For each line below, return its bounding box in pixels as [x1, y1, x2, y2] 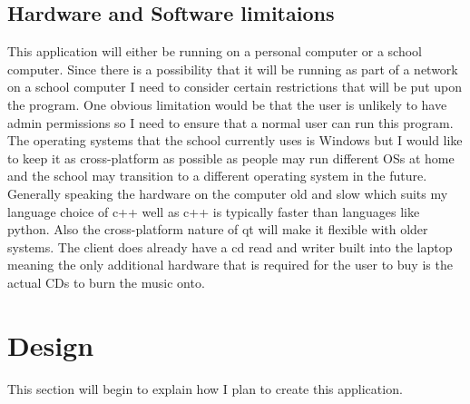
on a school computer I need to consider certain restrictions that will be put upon [7, 77, 463, 96]
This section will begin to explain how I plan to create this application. [7, 379, 403, 398]
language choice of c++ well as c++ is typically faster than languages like [7, 202, 420, 221]
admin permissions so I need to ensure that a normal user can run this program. [7, 113, 454, 132]
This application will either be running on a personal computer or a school [7, 42, 423, 61]
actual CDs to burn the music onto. [7, 272, 205, 291]
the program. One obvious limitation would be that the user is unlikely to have [7, 94, 447, 113]
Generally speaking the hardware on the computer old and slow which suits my [7, 183, 448, 202]
